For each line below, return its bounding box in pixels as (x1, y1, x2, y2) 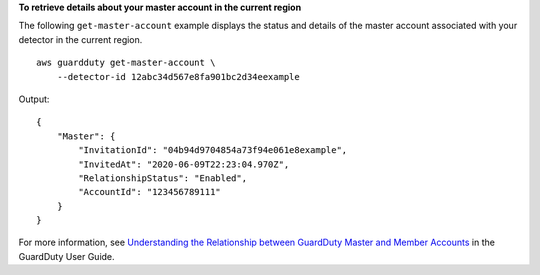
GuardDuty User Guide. (18, 250, 115, 262)
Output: (18, 93, 50, 105)
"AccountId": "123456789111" (78, 186, 222, 198)
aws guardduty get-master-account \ (36, 57, 216, 69)
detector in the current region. (18, 33, 143, 45)
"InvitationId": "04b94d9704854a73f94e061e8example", (78, 145, 348, 156)
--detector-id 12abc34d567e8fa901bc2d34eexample (56, 71, 300, 82)
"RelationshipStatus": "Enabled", (78, 172, 248, 184)
